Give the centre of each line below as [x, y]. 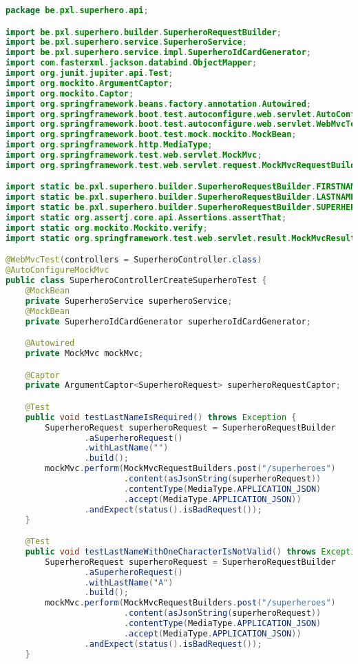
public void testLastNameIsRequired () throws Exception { [161, 417]
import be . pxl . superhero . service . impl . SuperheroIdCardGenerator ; [158, 53]
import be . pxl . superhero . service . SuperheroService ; [126, 42]
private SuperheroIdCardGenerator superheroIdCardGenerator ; [168, 321]
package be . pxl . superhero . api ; [77, 10]
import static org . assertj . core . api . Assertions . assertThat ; [146, 218]
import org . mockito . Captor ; [70, 93]
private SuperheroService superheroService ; [129, 301]
